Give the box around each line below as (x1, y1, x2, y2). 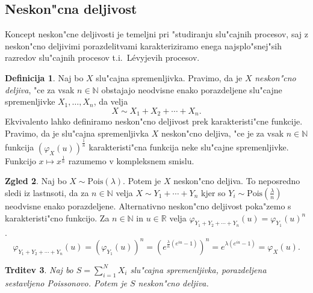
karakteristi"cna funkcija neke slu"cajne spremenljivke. (88, 141, 289, 153)
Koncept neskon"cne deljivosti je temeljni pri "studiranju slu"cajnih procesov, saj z (5, 28, 308, 40)
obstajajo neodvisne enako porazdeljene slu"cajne (101, 83, 282, 96)
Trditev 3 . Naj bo (5, 263, 73, 276)
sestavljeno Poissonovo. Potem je (5, 276, 127, 289)
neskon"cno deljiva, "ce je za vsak (161, 126, 284, 139)
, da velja (93, 95, 128, 108)
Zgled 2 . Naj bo (5, 174, 67, 187)
